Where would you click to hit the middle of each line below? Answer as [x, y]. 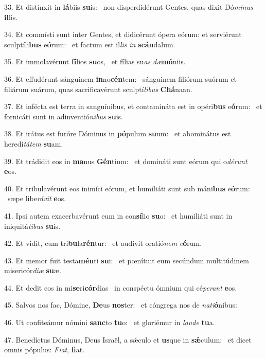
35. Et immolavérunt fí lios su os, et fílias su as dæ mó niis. [95, 61]
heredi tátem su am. [34, 143]
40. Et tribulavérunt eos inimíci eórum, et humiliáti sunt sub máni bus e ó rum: [127, 188]
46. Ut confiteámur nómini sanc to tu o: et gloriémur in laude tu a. [110, 322]
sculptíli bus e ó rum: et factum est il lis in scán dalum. [90, 44]
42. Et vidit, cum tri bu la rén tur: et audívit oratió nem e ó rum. [103, 243]
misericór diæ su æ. [33, 270]
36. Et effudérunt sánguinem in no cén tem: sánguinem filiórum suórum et [121, 78]
